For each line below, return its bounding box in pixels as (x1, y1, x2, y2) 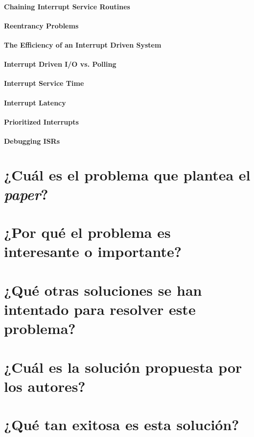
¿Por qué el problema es (4, 222, 171, 242)
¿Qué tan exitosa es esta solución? (4, 414, 239, 435)
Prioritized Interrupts (4, 116, 79, 127)
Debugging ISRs (4, 135, 60, 146)
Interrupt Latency (4, 97, 66, 107)
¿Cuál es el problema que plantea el (4, 164, 251, 184)
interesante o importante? (4, 241, 182, 261)
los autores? (4, 376, 86, 396)
